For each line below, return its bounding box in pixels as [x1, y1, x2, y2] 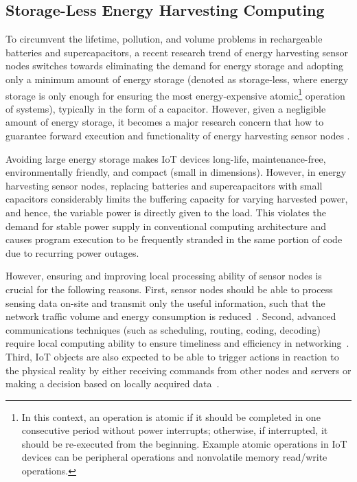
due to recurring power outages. [5, 245, 139, 260]
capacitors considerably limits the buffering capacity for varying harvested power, [5, 192, 348, 206]
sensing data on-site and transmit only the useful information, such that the [5, 295, 325, 310]
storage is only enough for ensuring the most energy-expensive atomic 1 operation [5, 86, 345, 102]
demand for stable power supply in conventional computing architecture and [5, 218, 327, 233]
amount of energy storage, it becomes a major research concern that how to [5, 115, 324, 129]
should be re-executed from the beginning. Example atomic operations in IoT [21, 436, 347, 450]
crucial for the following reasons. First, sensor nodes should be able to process [5, 282, 333, 296]
